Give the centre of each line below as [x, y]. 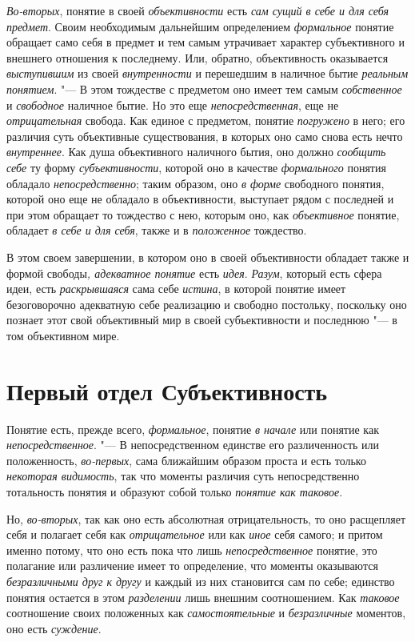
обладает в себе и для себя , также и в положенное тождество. [157, 230]
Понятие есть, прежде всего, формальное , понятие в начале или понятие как [193, 429]
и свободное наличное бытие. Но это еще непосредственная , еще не [173, 104]
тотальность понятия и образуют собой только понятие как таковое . [175, 491]
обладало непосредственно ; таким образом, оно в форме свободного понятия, [196, 183]
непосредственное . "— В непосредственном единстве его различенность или [193, 445]
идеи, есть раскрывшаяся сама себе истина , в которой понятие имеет [176, 289]
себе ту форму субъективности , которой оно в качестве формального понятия [196, 167]
